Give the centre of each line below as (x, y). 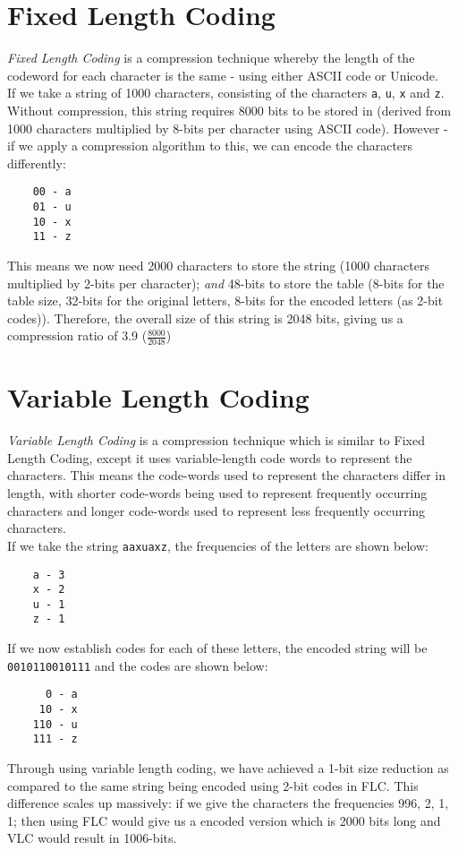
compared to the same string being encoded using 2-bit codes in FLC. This (213, 785)
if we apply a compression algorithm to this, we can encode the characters (210, 146)
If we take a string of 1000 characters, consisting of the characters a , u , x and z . (226, 93)
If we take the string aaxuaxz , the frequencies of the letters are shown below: (218, 545)
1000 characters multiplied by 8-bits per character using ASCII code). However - (228, 128)
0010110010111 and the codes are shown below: (138, 665)
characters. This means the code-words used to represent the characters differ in (226, 475)
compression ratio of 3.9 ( (77, 335)
